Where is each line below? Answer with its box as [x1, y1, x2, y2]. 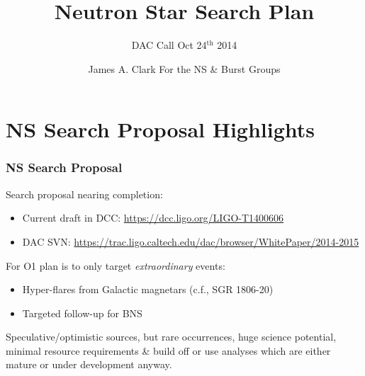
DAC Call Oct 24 [131, 38, 207, 52]
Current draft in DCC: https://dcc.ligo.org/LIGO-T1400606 [22, 210, 284, 225]
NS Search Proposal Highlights [6, 115, 315, 144]
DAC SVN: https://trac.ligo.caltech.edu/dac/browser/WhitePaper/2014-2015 [22, 234, 359, 249]
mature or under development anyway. [6, 357, 172, 372]
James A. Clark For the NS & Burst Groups [88, 61, 281, 76]
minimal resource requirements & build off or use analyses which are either [6, 343, 331, 358]
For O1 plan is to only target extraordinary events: [6, 258, 225, 273]
